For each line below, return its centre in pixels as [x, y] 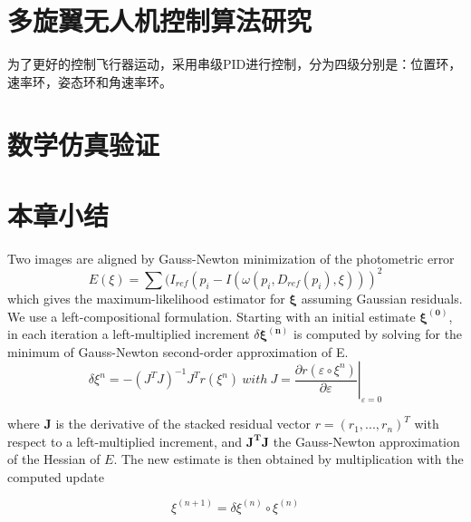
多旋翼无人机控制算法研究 [160, 20]
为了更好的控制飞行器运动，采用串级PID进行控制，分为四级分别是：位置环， [235, 64]
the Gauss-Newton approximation [366, 441]
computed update [56, 476]
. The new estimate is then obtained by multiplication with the [288, 459]
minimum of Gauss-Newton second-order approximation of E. [178, 351]
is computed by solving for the [378, 334]
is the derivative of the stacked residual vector [183, 424]
